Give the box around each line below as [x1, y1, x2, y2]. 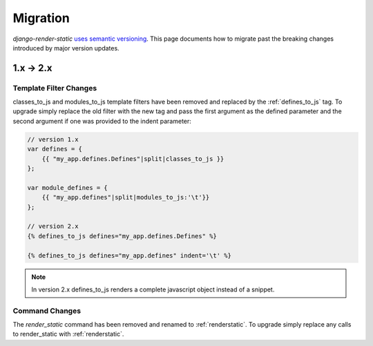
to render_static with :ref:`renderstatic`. [12, 330, 124, 338]
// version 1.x [27, 135, 79, 143]
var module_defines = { [27, 184, 108, 191]
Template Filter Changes [12, 83, 97, 93]
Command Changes [12, 306, 82, 316]
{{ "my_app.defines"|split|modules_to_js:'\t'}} [41, 193, 210, 202]
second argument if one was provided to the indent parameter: [12, 117, 191, 125]
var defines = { [27, 145, 83, 153]
